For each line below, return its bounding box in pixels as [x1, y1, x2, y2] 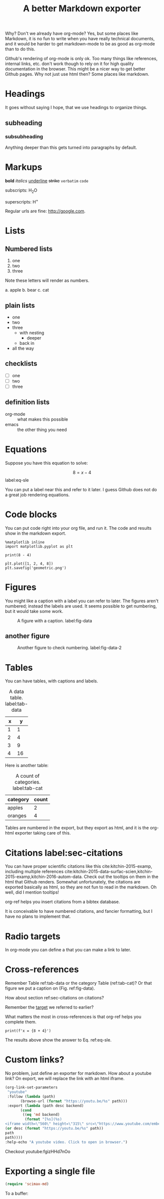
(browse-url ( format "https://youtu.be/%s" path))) [20, 1099, 128, 1104]
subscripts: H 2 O [5, 187, 38, 194]
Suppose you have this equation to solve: [5, 460, 88, 466]
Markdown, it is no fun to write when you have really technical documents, [5, 36, 155, 42]
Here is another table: [5, 763, 49, 769]
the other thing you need [17, 427, 67, 432]
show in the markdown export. [5, 530, 66, 536]
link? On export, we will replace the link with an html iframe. [5, 1076, 125, 1082]
